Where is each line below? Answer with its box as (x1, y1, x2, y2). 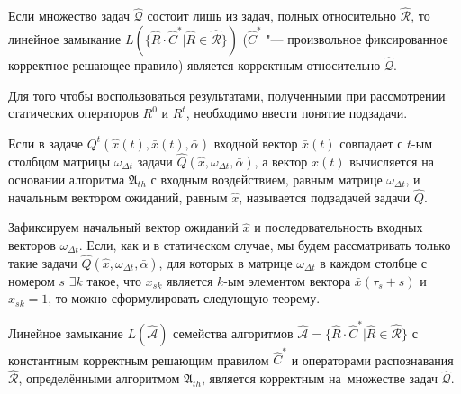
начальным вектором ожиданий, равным (8, 187, 228, 206)
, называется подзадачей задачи (239, 187, 411, 206)
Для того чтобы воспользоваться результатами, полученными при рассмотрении (8, 85, 446, 104)
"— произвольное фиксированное (266, 29, 448, 48)
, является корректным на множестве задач (201, 369, 438, 388)
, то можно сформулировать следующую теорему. (48, 289, 321, 308)
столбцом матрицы (8, 152, 111, 171)
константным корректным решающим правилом (8, 350, 269, 369)
